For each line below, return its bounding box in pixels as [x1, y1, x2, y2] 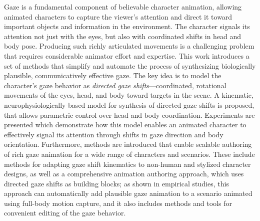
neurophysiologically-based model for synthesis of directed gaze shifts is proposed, [4, 99, 254, 110]
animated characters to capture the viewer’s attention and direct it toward [4, 11, 232, 22]
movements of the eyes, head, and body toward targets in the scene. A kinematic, [4, 90, 253, 100]
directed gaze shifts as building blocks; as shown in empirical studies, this [4, 178, 229, 188]
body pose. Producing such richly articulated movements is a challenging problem [4, 41, 254, 51]
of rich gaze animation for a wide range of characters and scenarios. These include [4, 148, 255, 159]
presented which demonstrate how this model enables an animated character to [4, 119, 246, 130]
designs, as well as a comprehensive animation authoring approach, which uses [4, 168, 244, 179]
